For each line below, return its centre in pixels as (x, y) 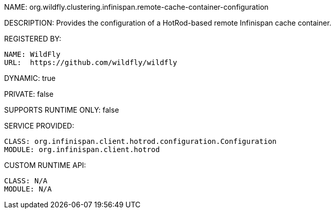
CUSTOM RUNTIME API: (45, 165)
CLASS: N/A (26, 181)
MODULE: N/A (28, 189)
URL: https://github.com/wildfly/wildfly (91, 62)
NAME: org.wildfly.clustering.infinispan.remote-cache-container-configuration (136, 7)
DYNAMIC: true (30, 78)
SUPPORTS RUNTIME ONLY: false (62, 110)
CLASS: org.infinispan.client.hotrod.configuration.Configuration (141, 141)
